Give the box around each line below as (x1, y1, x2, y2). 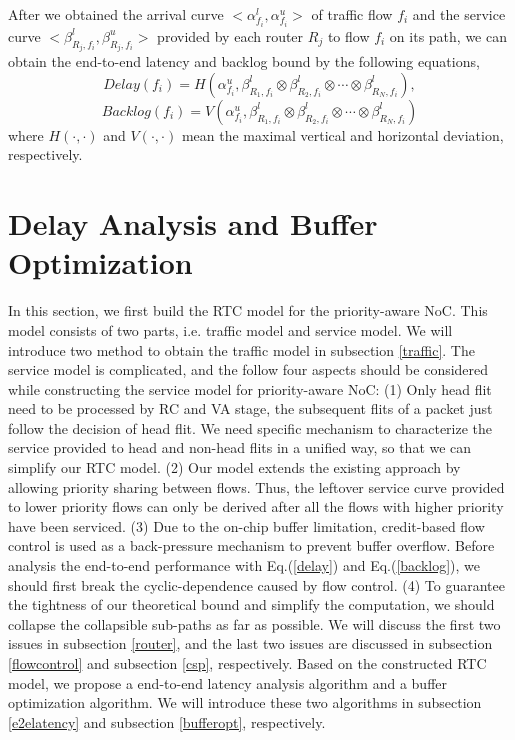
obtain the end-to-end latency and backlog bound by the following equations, (8, 51, 480, 72)
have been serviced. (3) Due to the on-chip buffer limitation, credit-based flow (8, 515, 485, 536)
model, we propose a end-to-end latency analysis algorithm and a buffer (8, 672, 448, 693)
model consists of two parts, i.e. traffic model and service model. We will (8, 319, 453, 340)
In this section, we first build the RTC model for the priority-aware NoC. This (8, 300, 488, 321)
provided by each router (157, 25, 304, 46)
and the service (412, 4, 506, 24)
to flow (327, 25, 370, 46)
